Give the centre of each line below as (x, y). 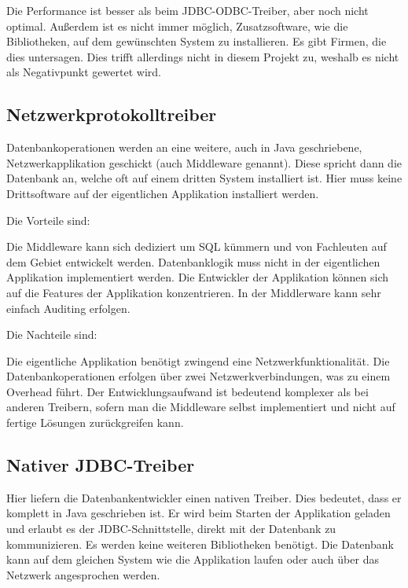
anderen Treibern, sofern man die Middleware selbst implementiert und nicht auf (201, 407)
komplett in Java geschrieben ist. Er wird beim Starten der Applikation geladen (198, 513)
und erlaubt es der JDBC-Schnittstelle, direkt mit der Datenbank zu (171, 529)
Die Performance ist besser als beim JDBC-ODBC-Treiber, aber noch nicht (187, 10)
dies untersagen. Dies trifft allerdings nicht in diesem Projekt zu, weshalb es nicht (203, 56)
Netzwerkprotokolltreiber (112, 114)
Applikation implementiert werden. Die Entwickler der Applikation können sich (197, 277)
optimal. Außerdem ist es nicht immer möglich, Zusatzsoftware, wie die (177, 26)
